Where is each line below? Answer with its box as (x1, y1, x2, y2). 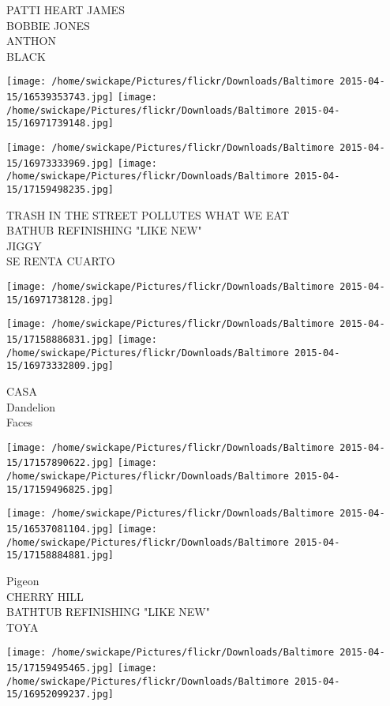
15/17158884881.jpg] (6, 550, 114, 561)
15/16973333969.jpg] (6, 157, 114, 169)
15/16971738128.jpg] (6, 294, 114, 306)
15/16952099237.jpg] (6, 689, 114, 700)
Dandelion (6, 398, 56, 415)
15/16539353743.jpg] (6, 92, 114, 103)
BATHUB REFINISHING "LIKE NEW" (6, 222, 202, 238)
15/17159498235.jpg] (6, 183, 114, 195)
